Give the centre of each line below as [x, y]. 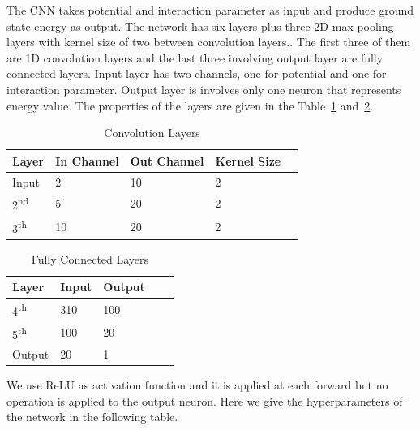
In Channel [87, 160]
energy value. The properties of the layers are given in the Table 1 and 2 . [190, 105]
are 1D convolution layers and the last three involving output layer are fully [195, 57]
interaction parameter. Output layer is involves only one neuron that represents [204, 89]
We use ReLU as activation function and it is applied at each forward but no [197, 385]
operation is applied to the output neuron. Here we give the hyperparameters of [205, 400]
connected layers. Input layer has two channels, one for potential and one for [197, 73]
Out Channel [167, 160]
